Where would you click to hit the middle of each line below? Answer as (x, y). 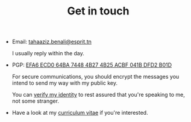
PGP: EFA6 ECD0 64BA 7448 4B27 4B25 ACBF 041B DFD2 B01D (92, 65)
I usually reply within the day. (48, 53)
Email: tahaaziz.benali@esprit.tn (52, 42)
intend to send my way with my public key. (64, 83)
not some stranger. (35, 101)
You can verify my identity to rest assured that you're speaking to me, (99, 95)
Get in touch (98, 11)
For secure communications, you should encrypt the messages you (95, 77)
